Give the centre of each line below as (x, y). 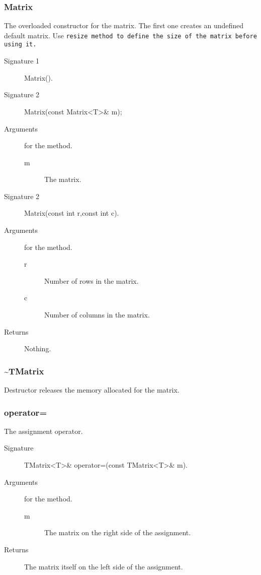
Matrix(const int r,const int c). (72, 213)
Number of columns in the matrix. (97, 315)
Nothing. (38, 348)
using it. (20, 45)
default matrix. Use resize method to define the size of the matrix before (130, 35)
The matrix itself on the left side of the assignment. (104, 566)
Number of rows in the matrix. (92, 280)
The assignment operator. (43, 431)
